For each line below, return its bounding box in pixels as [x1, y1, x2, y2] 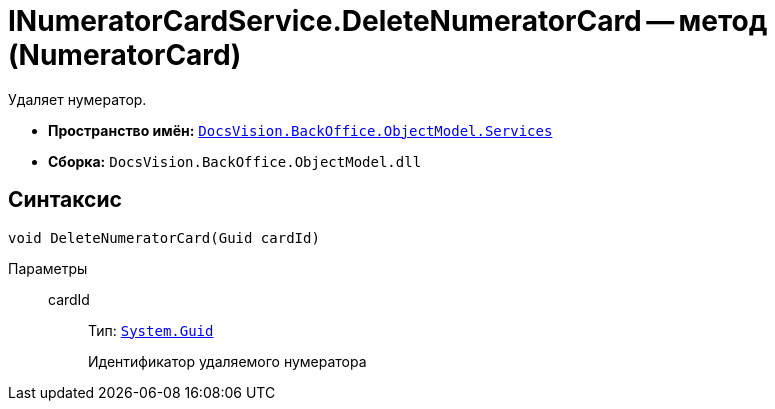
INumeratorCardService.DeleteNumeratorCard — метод [8, 4, 768, 38]
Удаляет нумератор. [8, 90, 147, 108]
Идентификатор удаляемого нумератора [88, 352, 367, 370]
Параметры [8, 259, 88, 277]
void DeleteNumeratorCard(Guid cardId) [8, 229, 320, 246]
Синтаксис [8, 187, 122, 213]
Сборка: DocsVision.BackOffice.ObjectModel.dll [48, 152, 422, 170]
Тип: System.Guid [88, 321, 214, 339]
